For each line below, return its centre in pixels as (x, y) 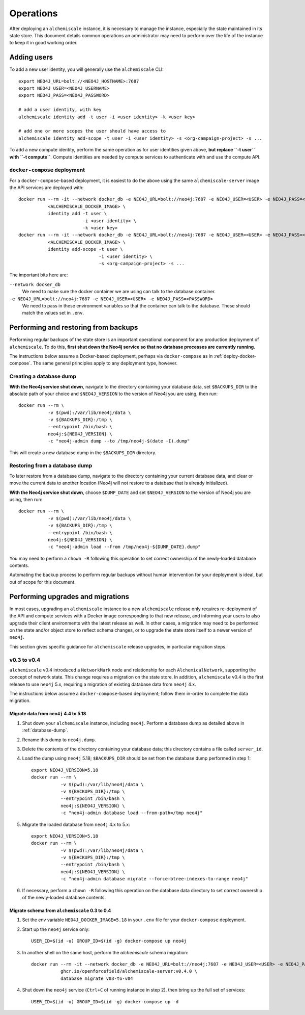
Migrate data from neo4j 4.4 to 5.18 (48, 714)
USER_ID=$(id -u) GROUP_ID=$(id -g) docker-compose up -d (105, 1001)
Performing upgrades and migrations (69, 596)
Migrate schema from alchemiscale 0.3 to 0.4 (60, 910)
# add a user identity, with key (60, 110)
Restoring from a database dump (51, 465)
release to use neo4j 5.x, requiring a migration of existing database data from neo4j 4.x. (103, 684)
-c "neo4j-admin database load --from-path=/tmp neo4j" (131, 813)
